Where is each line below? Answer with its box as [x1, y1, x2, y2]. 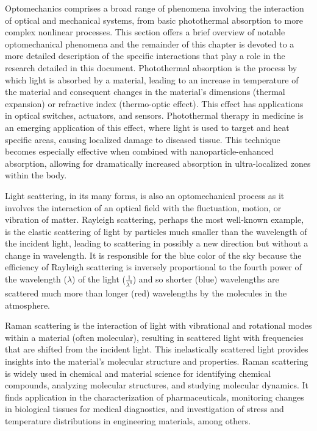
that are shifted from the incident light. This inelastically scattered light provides [5, 343, 308, 356]
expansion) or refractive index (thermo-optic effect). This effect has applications [5, 97, 304, 110]
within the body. [5, 169, 67, 181]
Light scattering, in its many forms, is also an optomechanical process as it [5, 189, 285, 201]
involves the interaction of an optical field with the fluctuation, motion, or [5, 201, 282, 214]
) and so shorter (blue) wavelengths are [132, 273, 279, 286]
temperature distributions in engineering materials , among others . [5, 414, 251, 427]
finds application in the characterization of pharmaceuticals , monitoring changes [5, 390, 304, 403]
